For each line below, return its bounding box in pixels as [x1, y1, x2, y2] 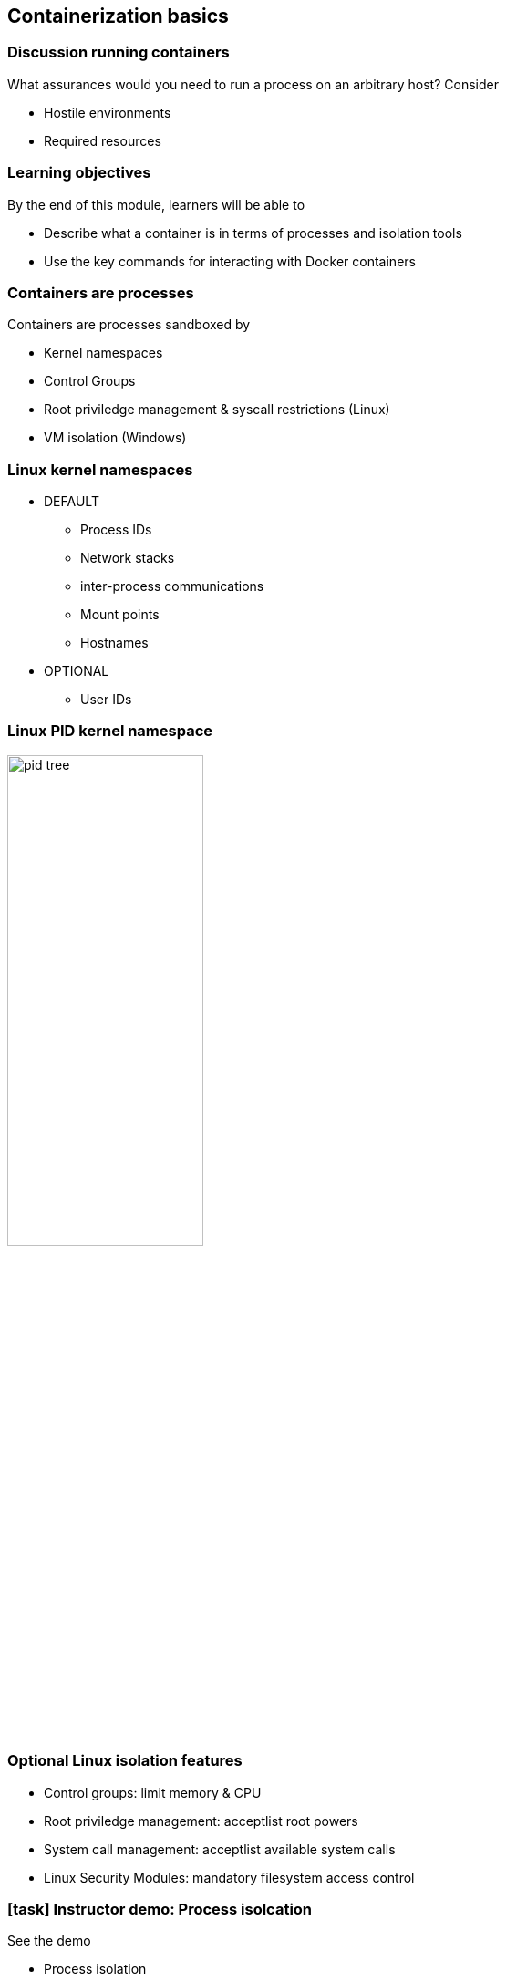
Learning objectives [7, 163, 151, 182]
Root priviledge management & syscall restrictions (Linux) [44, 401, 390, 418]
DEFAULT [44, 493, 99, 510]
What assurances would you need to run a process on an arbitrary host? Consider [7, 76, 499, 92]
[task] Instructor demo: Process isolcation [7, 1899, 313, 1918]
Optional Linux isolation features [7, 1751, 243, 1770]
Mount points [80, 607, 160, 623]
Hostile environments [44, 104, 171, 120]
